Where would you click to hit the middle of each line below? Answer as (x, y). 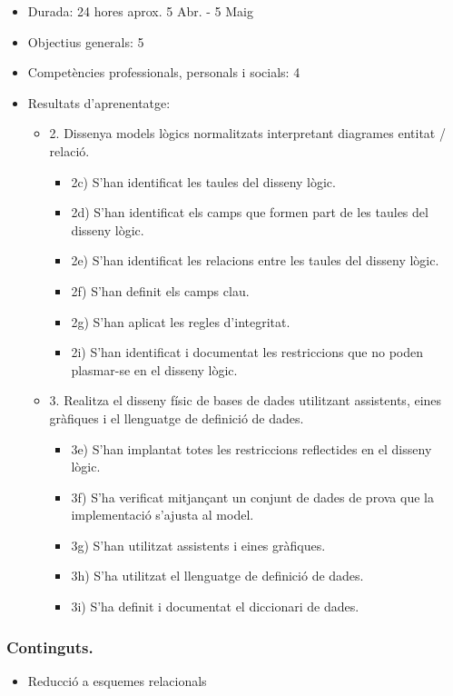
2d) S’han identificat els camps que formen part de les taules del (250, 212)
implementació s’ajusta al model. (162, 515)
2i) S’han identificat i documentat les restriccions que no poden (247, 352)
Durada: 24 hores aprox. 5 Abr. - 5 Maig (140, 11)
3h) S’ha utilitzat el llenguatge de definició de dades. (217, 576)
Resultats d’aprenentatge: (99, 102)
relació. (69, 150)
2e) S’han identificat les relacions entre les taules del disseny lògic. (255, 260)
